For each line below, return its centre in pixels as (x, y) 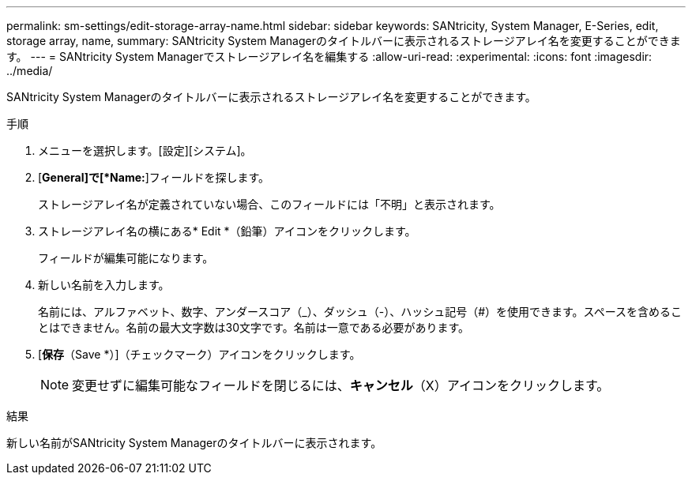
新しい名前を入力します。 (104, 285)
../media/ (30, 71)
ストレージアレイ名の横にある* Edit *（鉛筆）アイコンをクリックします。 (227, 231)
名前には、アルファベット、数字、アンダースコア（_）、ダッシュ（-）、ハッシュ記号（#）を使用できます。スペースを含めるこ (360, 312)
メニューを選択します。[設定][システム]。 (145, 150)
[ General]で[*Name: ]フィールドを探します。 (154, 177)
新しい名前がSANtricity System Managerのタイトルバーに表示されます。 (194, 443)
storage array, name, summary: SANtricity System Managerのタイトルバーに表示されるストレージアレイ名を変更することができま (344, 41)
